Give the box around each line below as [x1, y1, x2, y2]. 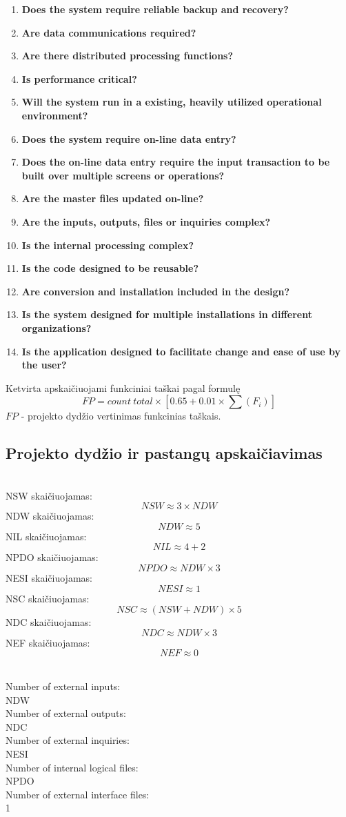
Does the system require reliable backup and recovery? [21, 2, 289, 16]
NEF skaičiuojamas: [6, 635, 90, 649]
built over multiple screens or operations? [21, 168, 225, 182]
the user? [21, 357, 67, 372]
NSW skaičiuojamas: [6, 488, 92, 502]
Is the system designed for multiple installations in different [21, 307, 312, 322]
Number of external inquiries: [6, 733, 130, 747]
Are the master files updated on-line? [21, 191, 204, 206]
